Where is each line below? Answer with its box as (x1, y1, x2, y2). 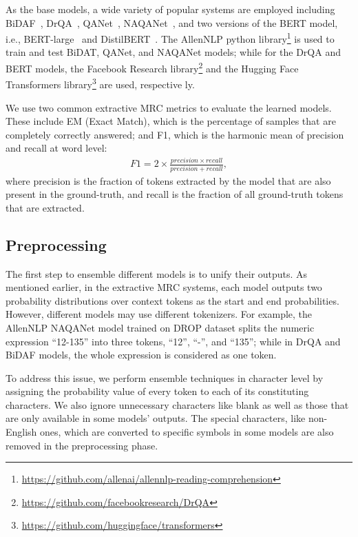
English (6, 425, 37, 439)
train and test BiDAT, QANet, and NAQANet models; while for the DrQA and (6, 45, 341, 59)
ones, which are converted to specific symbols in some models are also (40, 425, 334, 439)
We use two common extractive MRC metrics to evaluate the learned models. (6, 100, 332, 114)
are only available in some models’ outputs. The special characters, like (6, 411, 306, 425)
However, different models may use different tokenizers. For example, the (6, 307, 313, 321)
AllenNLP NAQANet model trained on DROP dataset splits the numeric (6, 320, 315, 334)
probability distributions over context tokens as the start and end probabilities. (6, 293, 339, 307)
